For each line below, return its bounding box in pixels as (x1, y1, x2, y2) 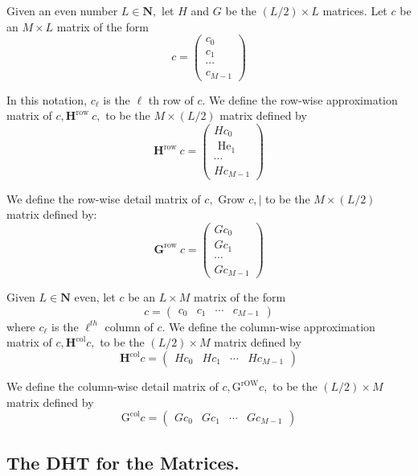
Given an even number (6, 2, 118, 18)
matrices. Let (322, 2, 387, 18)
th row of (148, 91, 194, 108)
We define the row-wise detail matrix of (6, 190, 201, 207)
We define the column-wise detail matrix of (6, 378, 219, 395)
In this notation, (6, 91, 88, 108)
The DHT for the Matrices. (6, 449, 240, 474)
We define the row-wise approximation (209, 91, 398, 108)
